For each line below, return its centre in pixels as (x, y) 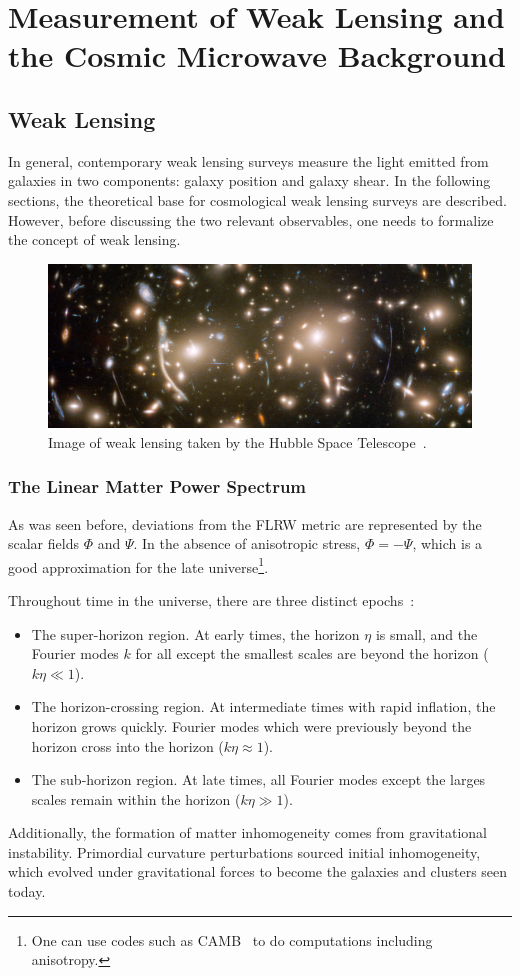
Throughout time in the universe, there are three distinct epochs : (211, 599)
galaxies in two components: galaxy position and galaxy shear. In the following (249, 180)
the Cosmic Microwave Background (257, 55)
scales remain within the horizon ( (136, 798)
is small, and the (426, 633)
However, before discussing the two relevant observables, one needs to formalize (251, 219)
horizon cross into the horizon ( (127, 745)
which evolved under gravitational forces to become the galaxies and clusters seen (258, 871)
